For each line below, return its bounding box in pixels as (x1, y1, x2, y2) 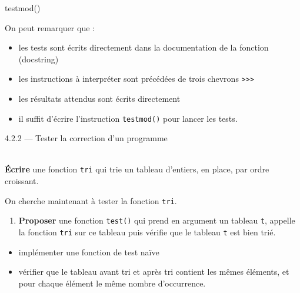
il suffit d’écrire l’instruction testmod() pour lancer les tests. (18, 112, 238, 124)
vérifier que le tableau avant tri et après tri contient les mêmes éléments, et (18, 265, 289, 278)
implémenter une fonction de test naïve (18, 245, 159, 258)
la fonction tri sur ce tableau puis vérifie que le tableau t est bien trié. (18, 226, 276, 238)
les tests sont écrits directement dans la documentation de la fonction (18, 41, 269, 54)
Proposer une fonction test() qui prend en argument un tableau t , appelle (18, 214, 295, 227)
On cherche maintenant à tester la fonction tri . (5, 194, 177, 207)
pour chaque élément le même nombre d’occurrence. (18, 277, 206, 289)
